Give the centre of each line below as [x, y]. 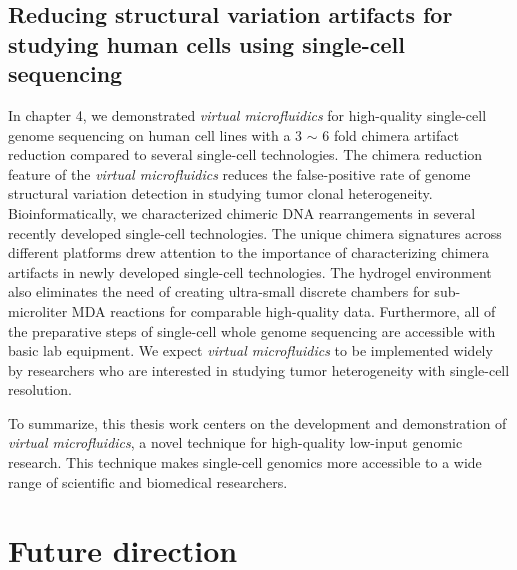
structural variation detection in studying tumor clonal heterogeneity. [220, 193]
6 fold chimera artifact [390, 134]
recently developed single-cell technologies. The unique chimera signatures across [255, 232]
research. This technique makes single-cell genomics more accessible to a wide [245, 462]
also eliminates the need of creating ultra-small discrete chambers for [219, 291]
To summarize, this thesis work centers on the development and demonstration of [257, 422]
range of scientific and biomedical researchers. [148, 481]
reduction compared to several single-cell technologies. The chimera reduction [245, 154]
